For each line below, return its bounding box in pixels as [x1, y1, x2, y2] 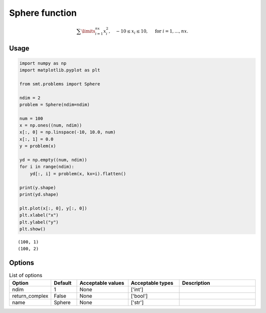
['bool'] [131, 292, 148, 299]
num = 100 [19, 116, 43, 121]
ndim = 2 [19, 95, 41, 101]
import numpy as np [19, 60, 66, 66]
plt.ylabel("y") [19, 219, 59, 225]
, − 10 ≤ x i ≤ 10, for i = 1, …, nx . [108, 29, 189, 35]
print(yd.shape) [19, 192, 59, 197]
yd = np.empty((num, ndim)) [19, 157, 87, 163]
